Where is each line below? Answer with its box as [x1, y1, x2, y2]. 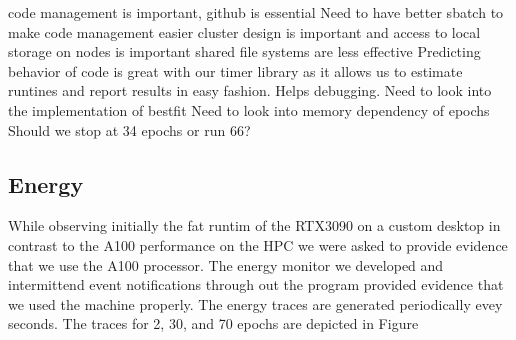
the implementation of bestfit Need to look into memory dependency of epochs [8, 99, 490, 120]
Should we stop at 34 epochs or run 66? [8, 119, 251, 140]
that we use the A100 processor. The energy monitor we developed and [8, 254, 444, 275]
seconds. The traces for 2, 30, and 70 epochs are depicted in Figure [8, 313, 419, 334]
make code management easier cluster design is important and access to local [8, 21, 481, 42]
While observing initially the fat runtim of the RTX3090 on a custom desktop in [8, 215, 501, 236]
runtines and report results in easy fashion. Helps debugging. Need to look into [8, 80, 492, 101]
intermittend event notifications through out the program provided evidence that [8, 274, 504, 295]
